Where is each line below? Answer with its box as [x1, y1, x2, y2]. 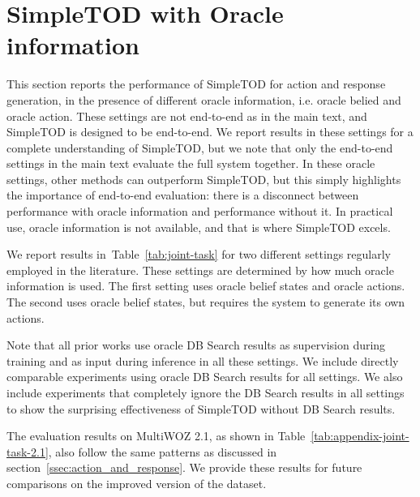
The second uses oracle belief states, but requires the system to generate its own [6, 293, 405, 311]
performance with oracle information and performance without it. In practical [6, 203, 393, 220]
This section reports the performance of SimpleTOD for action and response [6, 75, 386, 92]
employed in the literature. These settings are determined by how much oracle [6, 261, 394, 278]
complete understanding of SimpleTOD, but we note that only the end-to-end [6, 139, 393, 156]
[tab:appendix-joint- [311, 427, 409, 444]
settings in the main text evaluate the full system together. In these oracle [6, 155, 375, 172]
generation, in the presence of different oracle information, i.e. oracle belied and [6, 91, 401, 108]
